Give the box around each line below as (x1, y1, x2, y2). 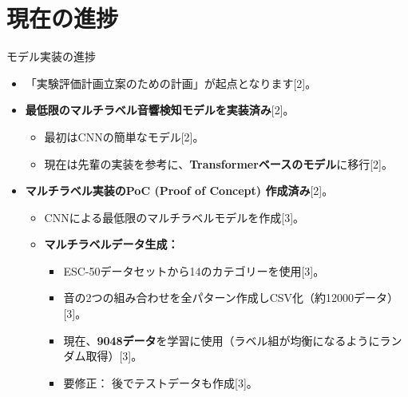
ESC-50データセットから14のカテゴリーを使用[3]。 (63, 262, 325, 279)
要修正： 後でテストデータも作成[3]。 (63, 374, 258, 391)
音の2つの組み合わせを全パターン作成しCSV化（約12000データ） (63, 289, 399, 306)
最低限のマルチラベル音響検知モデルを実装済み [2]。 (25, 101, 295, 118)
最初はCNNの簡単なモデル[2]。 (44, 128, 204, 145)
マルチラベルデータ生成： (44, 236, 179, 252)
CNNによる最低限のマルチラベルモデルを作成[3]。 (44, 208, 305, 225)
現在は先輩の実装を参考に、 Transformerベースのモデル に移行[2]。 (44, 155, 393, 172)
